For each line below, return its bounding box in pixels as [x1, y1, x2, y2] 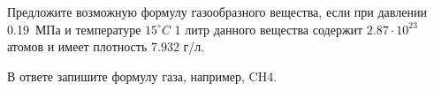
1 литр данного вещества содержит [174, 19, 363, 38]
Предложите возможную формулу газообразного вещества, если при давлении [7, 3, 427, 20]
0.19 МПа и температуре [7, 19, 141, 38]
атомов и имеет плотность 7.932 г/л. [7, 37, 205, 56]
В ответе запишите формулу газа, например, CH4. [7, 66, 278, 85]
